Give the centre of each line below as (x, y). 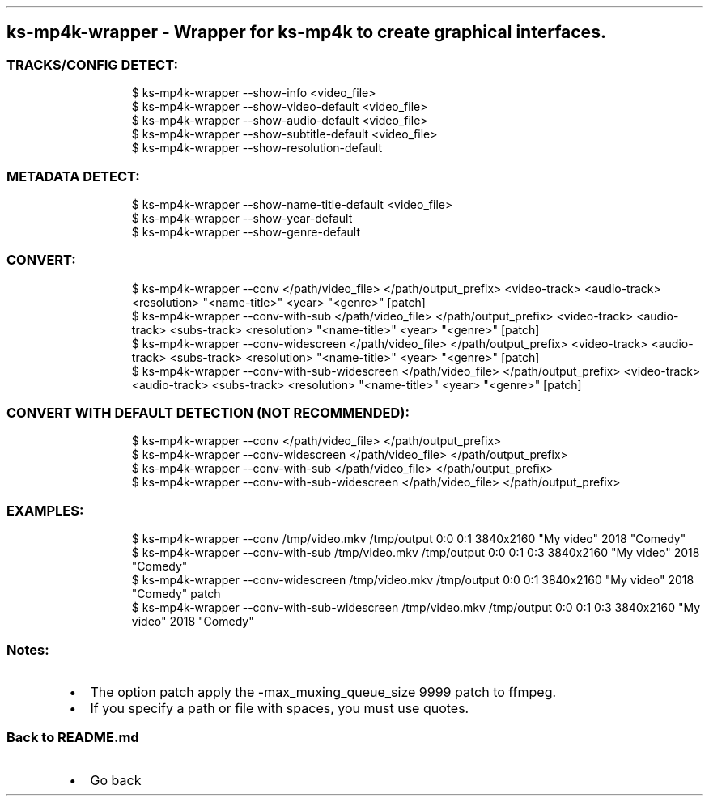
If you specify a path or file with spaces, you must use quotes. (280, 708)
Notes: (28, 649)
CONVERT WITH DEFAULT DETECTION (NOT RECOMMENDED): (208, 413)
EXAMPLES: (45, 510)
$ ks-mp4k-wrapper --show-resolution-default (257, 148)
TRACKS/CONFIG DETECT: (92, 64)
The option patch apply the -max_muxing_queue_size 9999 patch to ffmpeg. (323, 692)
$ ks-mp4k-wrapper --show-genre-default (246, 231)
